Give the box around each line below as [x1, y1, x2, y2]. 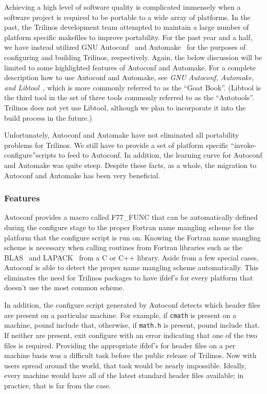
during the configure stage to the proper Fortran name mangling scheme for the [4, 221, 254, 232]
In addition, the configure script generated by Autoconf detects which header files [4, 299, 260, 310]
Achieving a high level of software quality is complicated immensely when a [4, 2, 241, 12]
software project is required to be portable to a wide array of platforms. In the [4, 11, 251, 22]
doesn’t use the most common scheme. [4, 282, 125, 293]
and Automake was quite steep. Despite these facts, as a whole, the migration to [4, 159, 257, 170]
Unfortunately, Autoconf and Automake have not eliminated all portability [4, 129, 239, 140]
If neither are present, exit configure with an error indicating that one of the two [4, 329, 257, 340]
